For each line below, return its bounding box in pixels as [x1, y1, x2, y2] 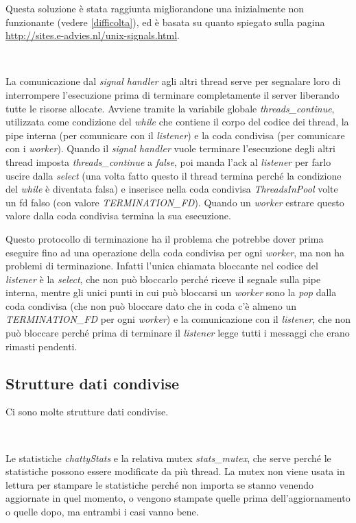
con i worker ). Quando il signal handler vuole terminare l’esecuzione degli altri [5, 141, 335, 156]
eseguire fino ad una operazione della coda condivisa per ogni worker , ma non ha [5, 245, 345, 259]
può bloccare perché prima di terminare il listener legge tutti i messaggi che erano [5, 326, 350, 340]
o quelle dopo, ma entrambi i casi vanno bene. [5, 504, 199, 519]
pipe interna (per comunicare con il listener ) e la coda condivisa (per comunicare [5, 127, 345, 142]
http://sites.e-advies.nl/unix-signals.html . [5, 28, 180, 42]
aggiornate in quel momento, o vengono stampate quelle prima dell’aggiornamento [5, 491, 351, 505]
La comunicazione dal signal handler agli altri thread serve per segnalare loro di [5, 74, 341, 88]
